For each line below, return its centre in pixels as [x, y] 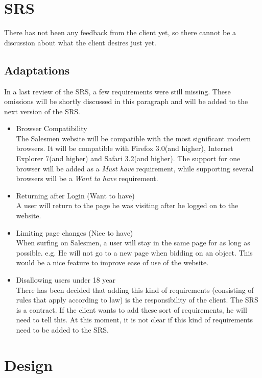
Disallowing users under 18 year [66, 280]
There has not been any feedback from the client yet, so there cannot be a [120, 32]
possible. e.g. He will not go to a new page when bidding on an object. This [134, 252]
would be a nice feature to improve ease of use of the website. [112, 262]
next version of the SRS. [42, 111]
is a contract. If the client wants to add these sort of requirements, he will [132, 309]
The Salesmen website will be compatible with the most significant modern [133, 138]
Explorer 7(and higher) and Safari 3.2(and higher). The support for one [128, 158]
